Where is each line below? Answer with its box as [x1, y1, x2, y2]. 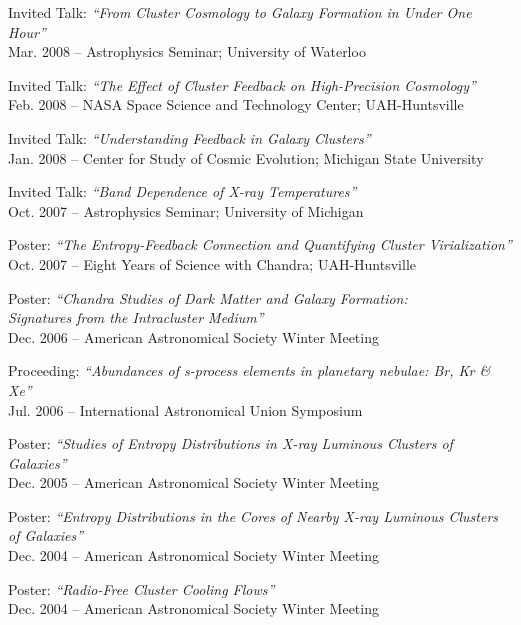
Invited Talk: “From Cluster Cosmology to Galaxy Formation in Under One [8, 2, 472, 22]
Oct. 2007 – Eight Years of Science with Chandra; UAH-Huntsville [8, 253, 416, 274]
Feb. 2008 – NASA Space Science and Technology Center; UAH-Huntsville [8, 94, 464, 115]
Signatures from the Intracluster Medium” [8, 307, 264, 328]
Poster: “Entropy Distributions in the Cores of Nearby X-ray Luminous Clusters [8, 505, 499, 526]
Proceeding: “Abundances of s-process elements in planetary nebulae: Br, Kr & [8, 360, 491, 381]
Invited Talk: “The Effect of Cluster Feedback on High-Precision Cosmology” [8, 74, 476, 95]
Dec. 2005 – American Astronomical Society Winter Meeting [8, 472, 379, 493]
